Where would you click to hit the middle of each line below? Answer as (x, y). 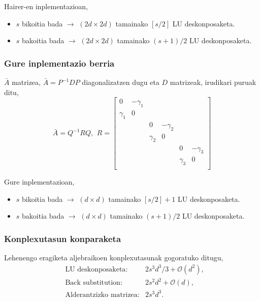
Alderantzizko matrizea (101, 295)
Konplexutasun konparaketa (63, 238)
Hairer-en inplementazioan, (46, 6)
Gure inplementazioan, (39, 182)
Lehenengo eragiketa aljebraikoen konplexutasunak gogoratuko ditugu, (114, 258)
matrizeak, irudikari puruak (213, 82)
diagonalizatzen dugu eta (121, 82)
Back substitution (93, 283)
